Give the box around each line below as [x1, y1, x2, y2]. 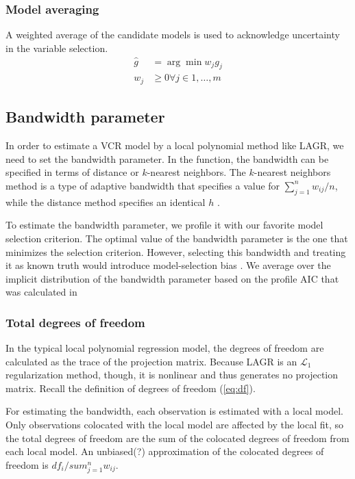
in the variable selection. [5, 40, 108, 55]
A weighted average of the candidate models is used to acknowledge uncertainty [5, 27, 340, 42]
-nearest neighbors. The [147, 165, 246, 179]
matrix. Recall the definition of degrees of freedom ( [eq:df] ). [5, 380, 256, 395]
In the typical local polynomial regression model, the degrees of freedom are [5, 341, 324, 355]
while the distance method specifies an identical [5, 194, 206, 209]
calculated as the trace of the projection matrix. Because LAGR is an [5, 354, 297, 368]
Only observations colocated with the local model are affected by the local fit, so [5, 417, 343, 432]
